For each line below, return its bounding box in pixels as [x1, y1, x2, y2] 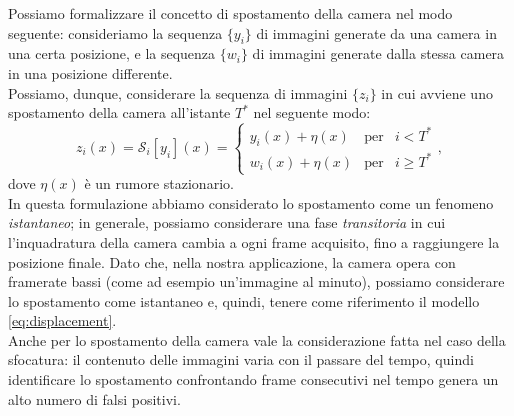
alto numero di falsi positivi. [8, 388, 181, 409]
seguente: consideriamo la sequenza [8, 22, 223, 43]
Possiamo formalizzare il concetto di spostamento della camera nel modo [8, 3, 453, 23]
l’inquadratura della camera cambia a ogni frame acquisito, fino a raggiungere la [8, 231, 500, 252]
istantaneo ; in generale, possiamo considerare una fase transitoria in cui [8, 212, 446, 233]
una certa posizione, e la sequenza [8, 43, 216, 64]
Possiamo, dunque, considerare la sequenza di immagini [8, 82, 348, 103]
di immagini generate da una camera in [256, 22, 497, 43]
